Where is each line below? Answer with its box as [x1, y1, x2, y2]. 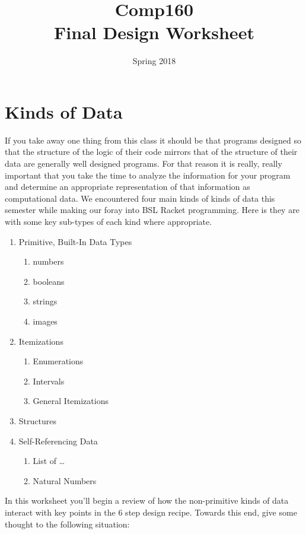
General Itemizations [33, 395, 109, 407]
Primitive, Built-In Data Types [18, 235, 132, 247]
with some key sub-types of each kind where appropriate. [5, 215, 212, 227]
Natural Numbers [33, 474, 97, 487]
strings [33, 295, 58, 307]
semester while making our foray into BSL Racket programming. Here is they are [5, 204, 299, 216]
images [33, 314, 58, 327]
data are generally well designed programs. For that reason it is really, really [5, 157, 282, 170]
